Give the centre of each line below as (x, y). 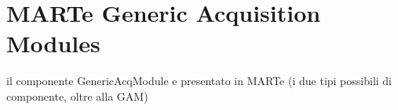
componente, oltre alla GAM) (77, 96)
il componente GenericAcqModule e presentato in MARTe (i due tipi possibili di (199, 81)
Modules (53, 43)
